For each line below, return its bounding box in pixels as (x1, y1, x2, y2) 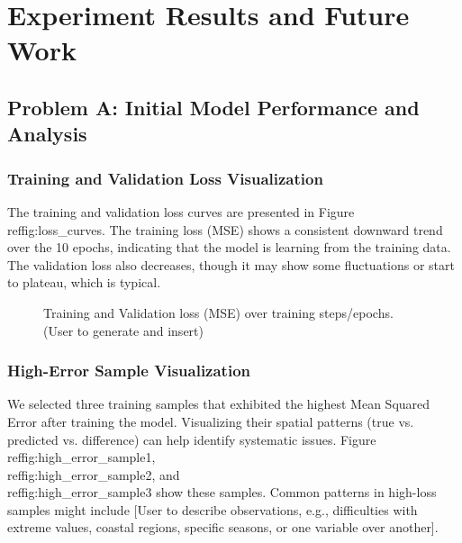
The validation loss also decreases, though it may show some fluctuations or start (7, 255, 455, 274)
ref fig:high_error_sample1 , (7, 448, 156, 466)
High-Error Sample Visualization (7, 359, 250, 382)
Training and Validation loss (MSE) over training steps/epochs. (43, 303, 394, 321)
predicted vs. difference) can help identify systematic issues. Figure (7, 430, 376, 448)
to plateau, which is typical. (7, 273, 161, 292)
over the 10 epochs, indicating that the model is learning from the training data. (7, 238, 451, 257)
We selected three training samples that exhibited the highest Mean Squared (7, 394, 430, 413)
